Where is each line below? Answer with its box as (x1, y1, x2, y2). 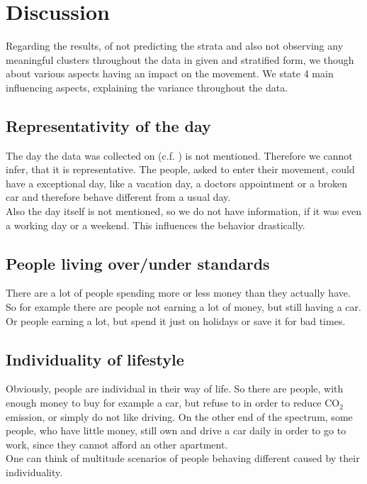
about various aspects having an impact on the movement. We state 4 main (6, 66, 334, 81)
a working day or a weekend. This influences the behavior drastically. (6, 217, 305, 232)
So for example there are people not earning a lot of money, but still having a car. (6, 299, 361, 314)
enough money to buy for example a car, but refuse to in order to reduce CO (6, 395, 340, 410)
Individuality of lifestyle (6, 348, 184, 370)
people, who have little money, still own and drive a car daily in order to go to (6, 423, 346, 438)
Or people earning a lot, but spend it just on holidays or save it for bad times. (6, 313, 346, 328)
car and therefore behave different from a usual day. (6, 189, 231, 204)
